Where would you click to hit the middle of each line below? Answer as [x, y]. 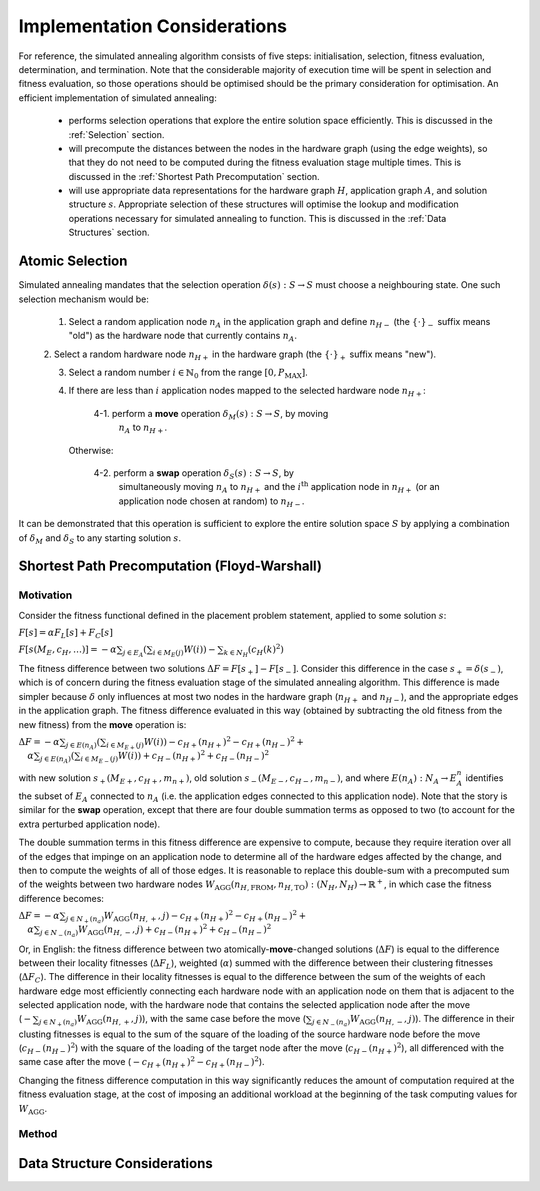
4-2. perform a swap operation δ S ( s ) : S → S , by [194, 474]
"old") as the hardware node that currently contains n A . [182, 337]
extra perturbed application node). [89, 824]
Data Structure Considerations [116, 1163]
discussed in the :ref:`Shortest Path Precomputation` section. [194, 176]
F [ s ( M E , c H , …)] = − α [67, 650]
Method [38, 1134]
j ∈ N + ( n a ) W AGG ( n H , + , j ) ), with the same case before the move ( [172, 1021]
